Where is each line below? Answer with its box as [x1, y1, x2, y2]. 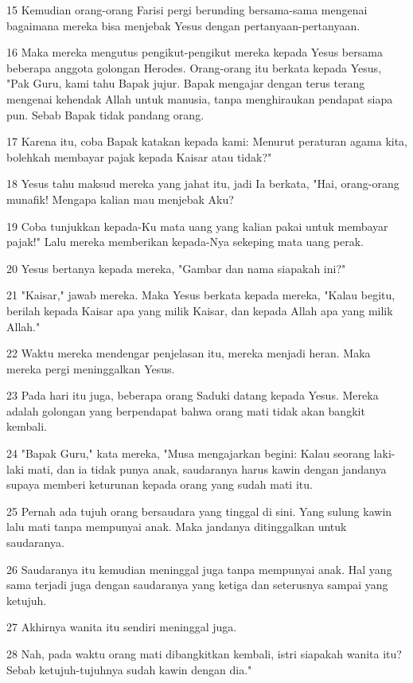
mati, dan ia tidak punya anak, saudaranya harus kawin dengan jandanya [27, 460, 387, 477]
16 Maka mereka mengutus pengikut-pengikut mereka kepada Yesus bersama [6, 44, 383, 60]
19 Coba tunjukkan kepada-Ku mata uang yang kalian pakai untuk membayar [6, 217, 388, 234]
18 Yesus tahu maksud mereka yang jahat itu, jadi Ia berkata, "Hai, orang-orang [6, 175, 399, 192]
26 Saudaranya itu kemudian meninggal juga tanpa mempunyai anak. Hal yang [6, 560, 392, 577]
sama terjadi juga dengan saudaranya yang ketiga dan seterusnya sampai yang [6, 576, 388, 593]
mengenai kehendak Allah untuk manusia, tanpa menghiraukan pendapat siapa [6, 90, 393, 107]
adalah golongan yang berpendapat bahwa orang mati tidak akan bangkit [6, 402, 365, 419]
